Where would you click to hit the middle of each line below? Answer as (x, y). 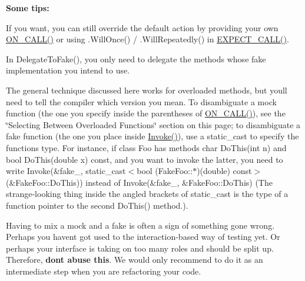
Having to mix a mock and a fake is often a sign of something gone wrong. (140, 225)
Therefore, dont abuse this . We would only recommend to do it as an (135, 260)
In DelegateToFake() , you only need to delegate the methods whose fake (136, 58)
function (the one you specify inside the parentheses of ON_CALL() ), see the (146, 113)
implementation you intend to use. (68, 70)
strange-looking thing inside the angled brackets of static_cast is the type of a (147, 194)
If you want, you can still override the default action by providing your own (142, 27)
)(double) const (224, 171)
